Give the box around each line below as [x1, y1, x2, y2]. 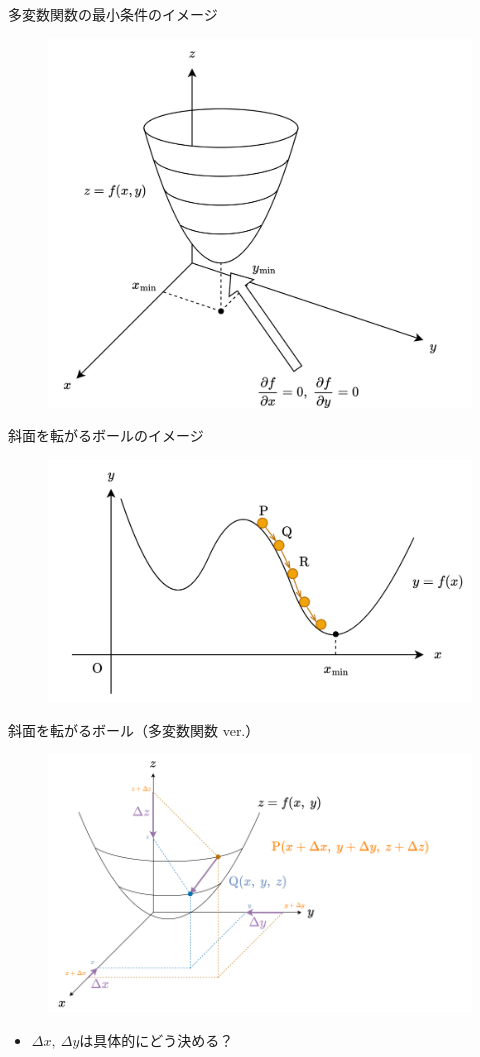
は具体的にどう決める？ [79, 1029, 234, 1050]
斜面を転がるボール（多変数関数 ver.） [8, 719, 260, 740]
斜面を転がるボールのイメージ [8, 425, 204, 446]
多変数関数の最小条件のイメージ [8, 4, 218, 24]
